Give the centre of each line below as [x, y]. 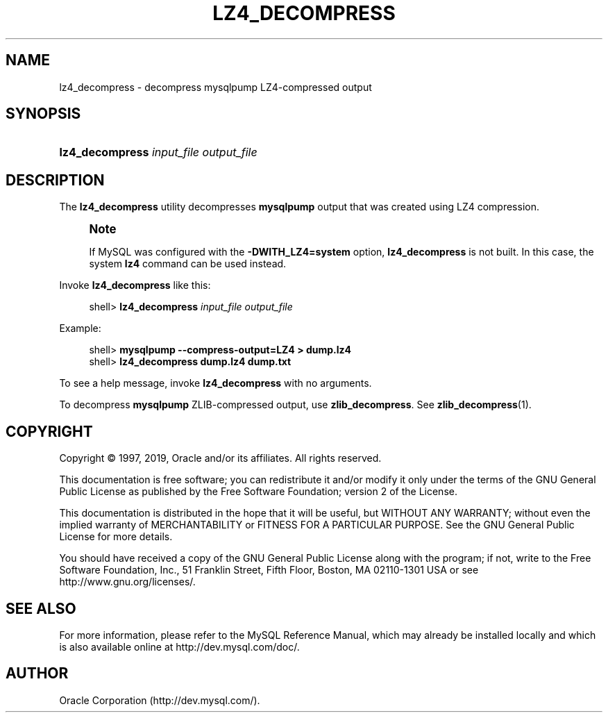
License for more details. [116, 537]
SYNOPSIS [43, 114]
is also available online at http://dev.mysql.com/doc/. [179, 646]
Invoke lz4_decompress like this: [135, 285]
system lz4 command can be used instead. [188, 264]
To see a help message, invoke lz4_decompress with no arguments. [216, 383]
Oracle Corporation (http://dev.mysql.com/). [160, 700]
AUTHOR [37, 674]
